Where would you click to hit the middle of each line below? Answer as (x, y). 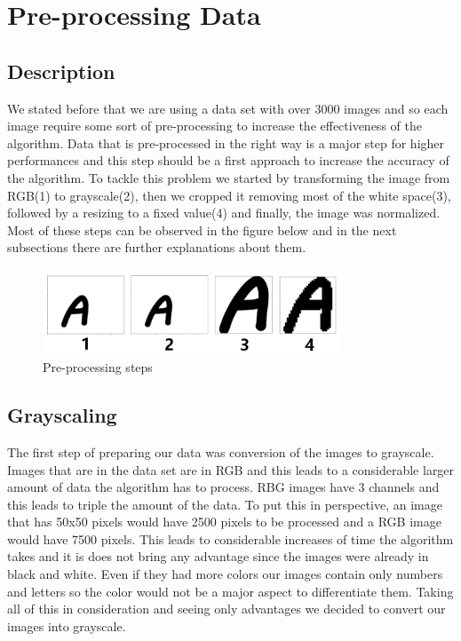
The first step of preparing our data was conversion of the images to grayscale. (221, 451)
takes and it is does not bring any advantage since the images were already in (218, 556)
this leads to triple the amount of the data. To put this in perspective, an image (225, 504)
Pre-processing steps (98, 367)
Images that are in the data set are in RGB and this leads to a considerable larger (231, 469)
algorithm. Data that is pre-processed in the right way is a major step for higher (226, 142)
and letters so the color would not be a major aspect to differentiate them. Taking (230, 591)
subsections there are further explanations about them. (157, 247)
